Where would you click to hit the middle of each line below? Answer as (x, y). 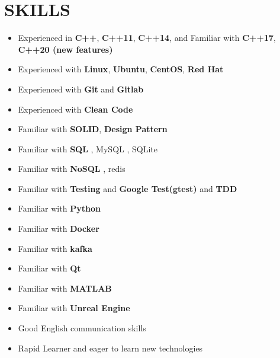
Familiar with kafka (55, 248)
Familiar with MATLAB (65, 288)
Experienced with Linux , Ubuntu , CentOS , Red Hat (121, 69)
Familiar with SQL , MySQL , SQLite (88, 148)
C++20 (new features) (65, 49)
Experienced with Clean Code (75, 109)
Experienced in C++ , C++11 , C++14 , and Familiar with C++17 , (147, 38)
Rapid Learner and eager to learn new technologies (110, 348)
